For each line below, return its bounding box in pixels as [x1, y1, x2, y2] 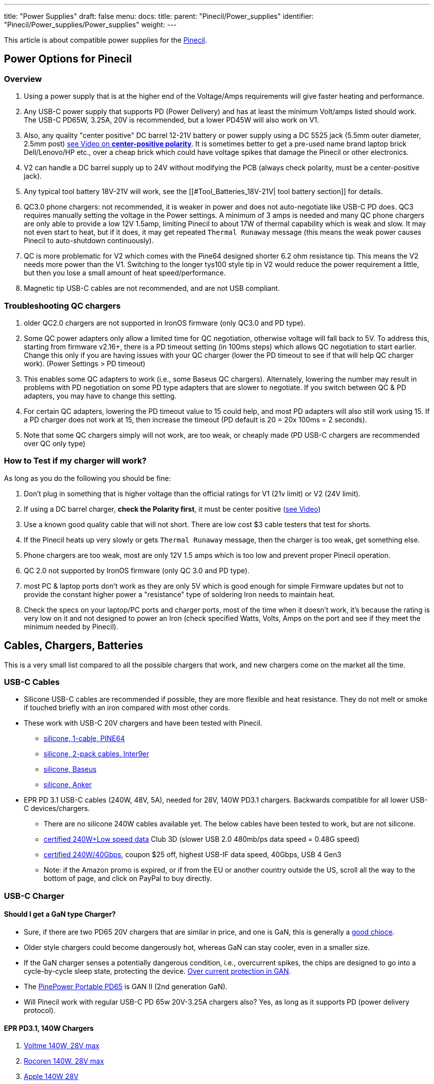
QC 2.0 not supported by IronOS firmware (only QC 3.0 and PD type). [24, 566, 250, 575]
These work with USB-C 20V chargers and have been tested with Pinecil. [24, 719, 263, 728]
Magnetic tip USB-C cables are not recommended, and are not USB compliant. [24, 284, 280, 293]
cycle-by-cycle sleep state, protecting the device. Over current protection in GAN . [24, 966, 291, 975]
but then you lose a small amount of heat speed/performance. [24, 269, 226, 277]
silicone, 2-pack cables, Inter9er [44, 749, 150, 758]
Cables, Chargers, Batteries [4, 639, 143, 652]
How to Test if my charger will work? [4, 456, 147, 466]
